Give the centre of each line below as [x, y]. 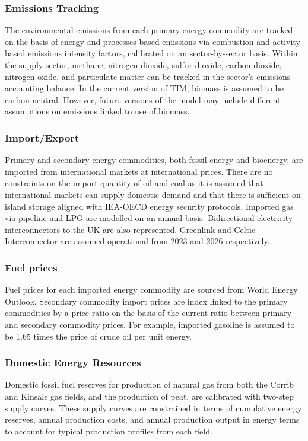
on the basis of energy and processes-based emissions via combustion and [137, 41]
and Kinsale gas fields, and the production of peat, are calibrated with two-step [149, 396]
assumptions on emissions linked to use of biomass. [97, 111]
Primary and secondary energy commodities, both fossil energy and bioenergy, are [154, 160]
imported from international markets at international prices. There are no [139, 171]
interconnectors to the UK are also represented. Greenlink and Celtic [130, 229]
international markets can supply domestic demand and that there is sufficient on [153, 194]
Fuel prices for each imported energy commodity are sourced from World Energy [151, 290]
